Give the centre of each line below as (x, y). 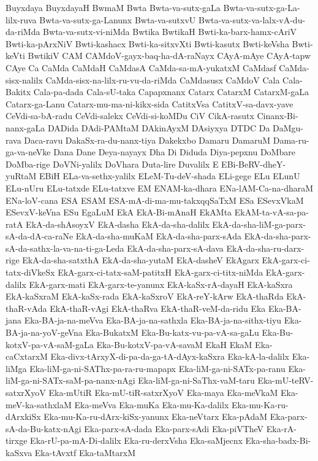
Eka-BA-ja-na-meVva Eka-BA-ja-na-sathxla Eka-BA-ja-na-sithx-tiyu (153, 320)
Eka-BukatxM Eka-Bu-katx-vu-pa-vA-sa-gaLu (172, 332)
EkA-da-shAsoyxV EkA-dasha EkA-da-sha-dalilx (118, 224)
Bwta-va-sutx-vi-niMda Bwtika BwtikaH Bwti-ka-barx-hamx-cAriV (170, 32)
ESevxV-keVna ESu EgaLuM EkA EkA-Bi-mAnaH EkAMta (119, 212)
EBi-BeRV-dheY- (254, 164)
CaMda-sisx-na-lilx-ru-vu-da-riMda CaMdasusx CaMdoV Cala (163, 79)
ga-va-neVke (28, 152)
